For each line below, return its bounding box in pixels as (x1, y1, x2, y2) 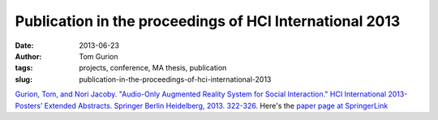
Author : (15, 51, 42, 61)
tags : (15, 63, 33, 73)
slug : (15, 74, 32, 84)
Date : (15, 41, 34, 50)
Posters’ (15, 101, 43, 110)
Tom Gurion (79, 51, 118, 61)
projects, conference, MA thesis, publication (79, 63, 227, 73)
